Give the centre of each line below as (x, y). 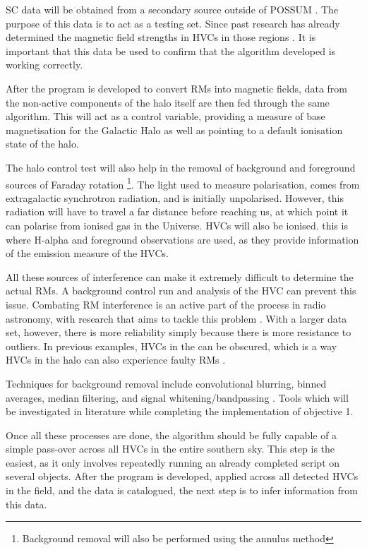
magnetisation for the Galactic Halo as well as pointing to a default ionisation (174, 130)
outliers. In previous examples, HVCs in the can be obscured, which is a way (172, 346)
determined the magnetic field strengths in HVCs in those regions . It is (161, 37)
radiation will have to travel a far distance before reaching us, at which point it (177, 211)
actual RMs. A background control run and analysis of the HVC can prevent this (181, 291)
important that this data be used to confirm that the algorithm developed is (171, 50)
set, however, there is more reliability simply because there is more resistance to (179, 332)
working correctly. (44, 65)
